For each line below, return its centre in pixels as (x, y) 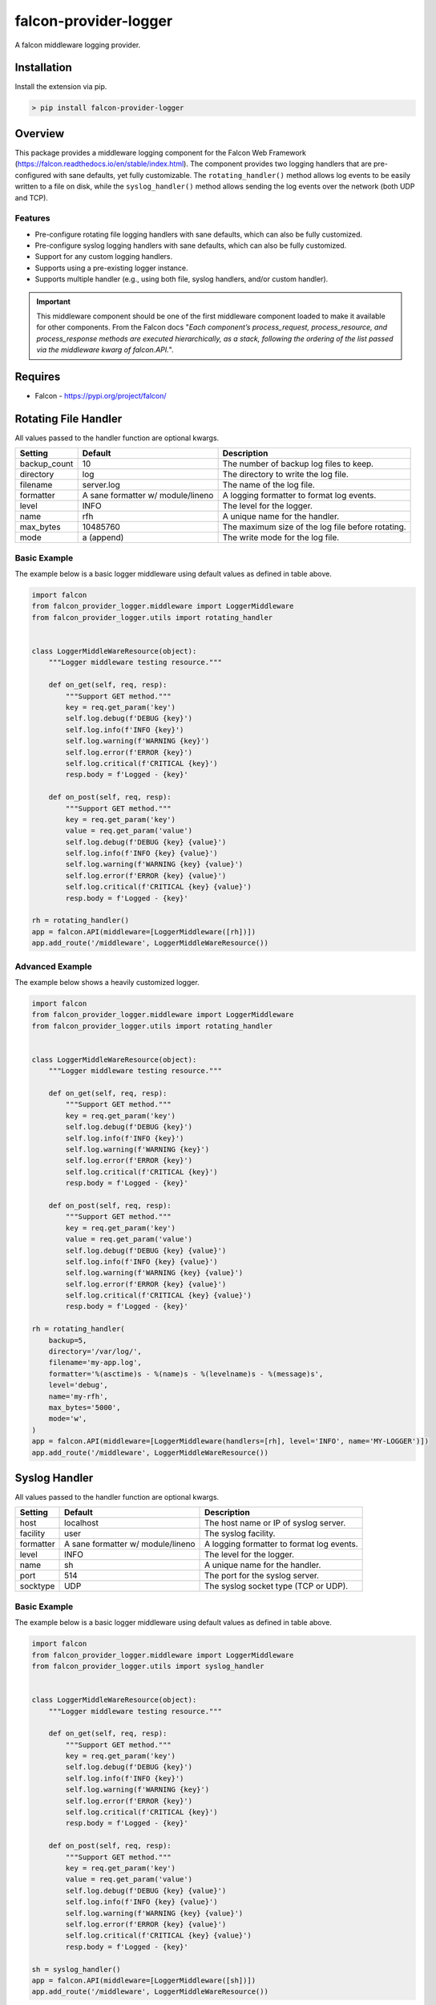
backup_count (46, 464)
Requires (38, 377)
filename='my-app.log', (95, 1363)
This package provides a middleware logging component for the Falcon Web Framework (161, 152)
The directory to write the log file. (285, 475)
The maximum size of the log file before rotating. (314, 527)
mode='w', (68, 1419)
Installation (43, 68)
